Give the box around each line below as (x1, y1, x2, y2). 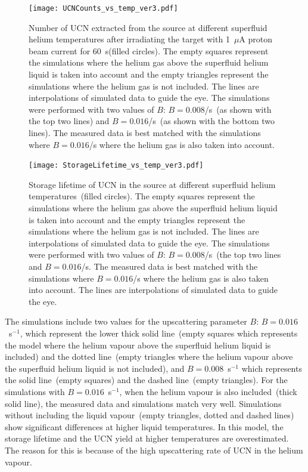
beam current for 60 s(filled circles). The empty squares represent (29, 44, 269, 57)
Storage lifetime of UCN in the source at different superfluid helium (29, 178, 276, 190)
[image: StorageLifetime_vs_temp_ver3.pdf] (29, 161, 204, 170)
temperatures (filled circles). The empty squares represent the (29, 190, 255, 202)
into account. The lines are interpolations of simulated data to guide (29, 283, 278, 296)
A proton (239, 33, 273, 45)
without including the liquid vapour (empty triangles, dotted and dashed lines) (5, 409, 294, 421)
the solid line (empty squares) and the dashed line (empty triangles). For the (5, 374, 288, 386)
